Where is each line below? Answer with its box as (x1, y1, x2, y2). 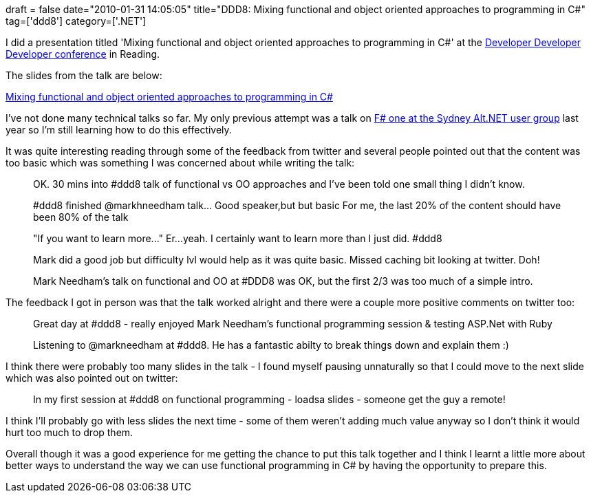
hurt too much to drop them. (6, 426, 133, 438)
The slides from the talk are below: (6, 69, 162, 81)
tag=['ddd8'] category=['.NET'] (6, 15, 147, 27)
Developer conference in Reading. (6, 48, 160, 60)
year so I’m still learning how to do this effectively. (6, 124, 232, 136)
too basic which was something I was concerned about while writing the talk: (6, 157, 355, 169)
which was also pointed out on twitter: (6, 372, 178, 384)
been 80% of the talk (33, 211, 129, 223)
